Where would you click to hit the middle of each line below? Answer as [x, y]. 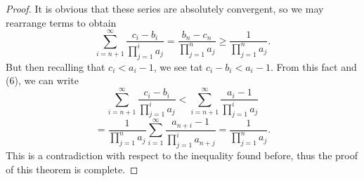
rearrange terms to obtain [61, 22]
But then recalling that [56, 66]
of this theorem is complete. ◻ [72, 169]
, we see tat [178, 66]
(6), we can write [42, 80]
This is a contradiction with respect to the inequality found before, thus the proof [182, 155]
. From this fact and [313, 66]
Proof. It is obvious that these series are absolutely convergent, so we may [165, 8]
